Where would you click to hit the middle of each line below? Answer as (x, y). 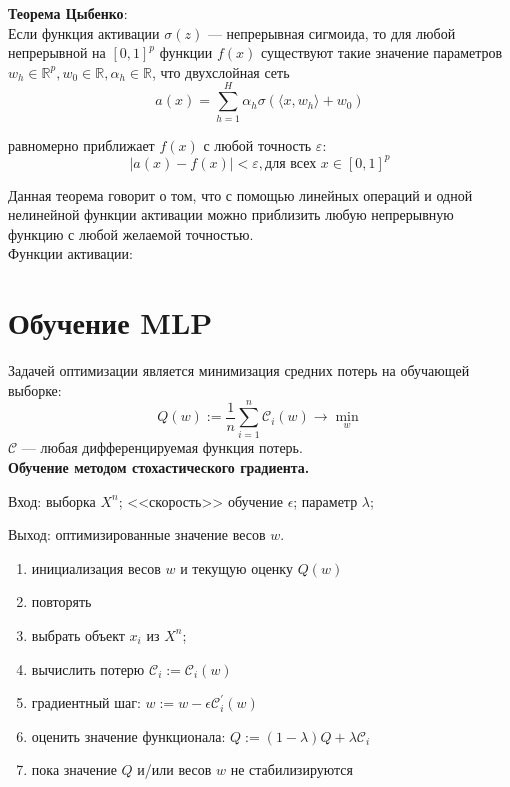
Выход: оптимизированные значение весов (137, 534)
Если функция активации (84, 32)
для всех (291, 163)
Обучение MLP (110, 322)
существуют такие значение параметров (381, 52)
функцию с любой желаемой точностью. (131, 233)
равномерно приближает (81, 144)
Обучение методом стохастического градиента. (159, 467)
